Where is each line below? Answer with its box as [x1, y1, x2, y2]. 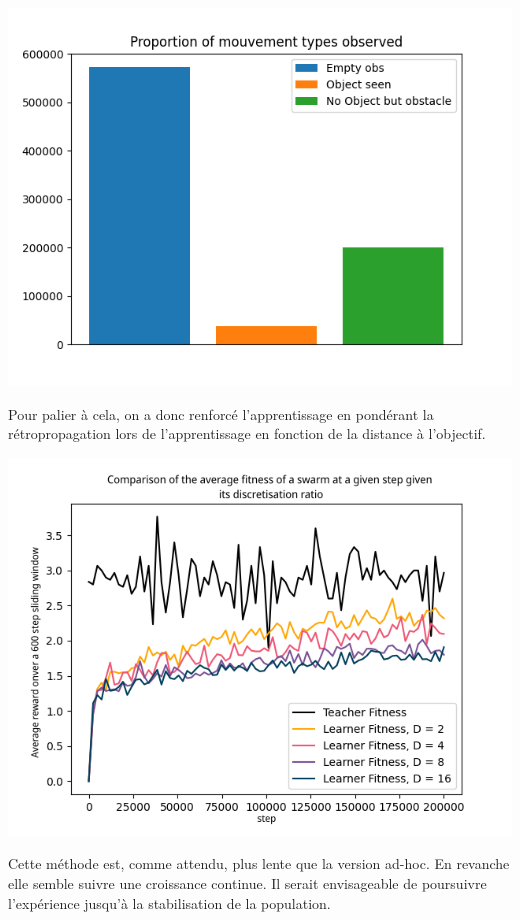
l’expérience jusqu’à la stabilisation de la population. [8, 892, 331, 913]
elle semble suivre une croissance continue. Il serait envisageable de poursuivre [8, 872, 487, 893]
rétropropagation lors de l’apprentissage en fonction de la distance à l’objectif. [8, 423, 486, 444]
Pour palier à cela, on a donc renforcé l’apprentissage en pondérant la [8, 403, 434, 424]
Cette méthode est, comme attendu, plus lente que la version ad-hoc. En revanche [8, 853, 510, 874]
